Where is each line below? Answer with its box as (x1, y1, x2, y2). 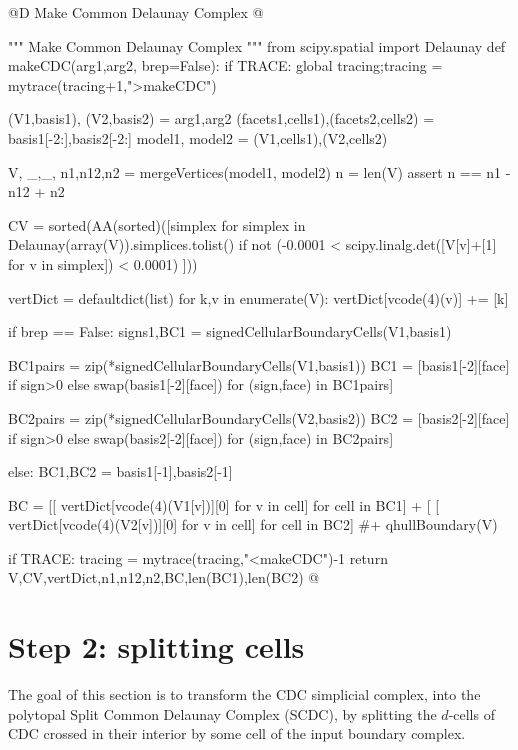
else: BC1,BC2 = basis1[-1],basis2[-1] (8, 461, 233, 482)
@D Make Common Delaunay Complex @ (8, 2, 264, 22)
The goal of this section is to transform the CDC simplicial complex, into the (8, 684, 481, 705)
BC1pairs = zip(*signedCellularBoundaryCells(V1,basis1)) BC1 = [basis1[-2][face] (8, 354, 510, 375)
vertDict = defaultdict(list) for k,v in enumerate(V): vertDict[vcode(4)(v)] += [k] (8, 287, 509, 308)
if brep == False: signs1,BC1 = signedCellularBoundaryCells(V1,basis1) (8, 321, 452, 342)
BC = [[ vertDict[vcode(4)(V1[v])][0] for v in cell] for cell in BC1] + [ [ (8, 494, 440, 515)
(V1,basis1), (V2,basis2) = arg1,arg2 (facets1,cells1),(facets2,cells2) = (8, 108, 435, 129)
